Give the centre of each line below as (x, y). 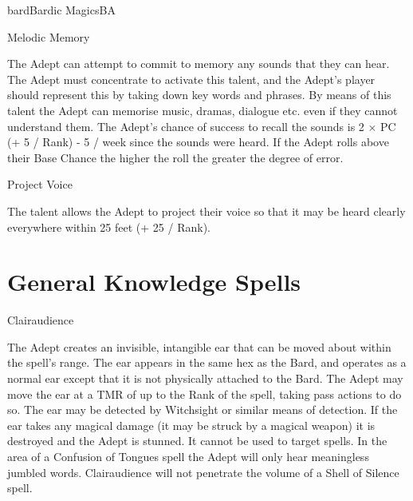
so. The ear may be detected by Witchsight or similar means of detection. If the (203, 410)
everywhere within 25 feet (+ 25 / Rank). (109, 227)
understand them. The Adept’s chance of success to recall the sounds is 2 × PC (202, 126)
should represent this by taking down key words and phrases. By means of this (199, 95)
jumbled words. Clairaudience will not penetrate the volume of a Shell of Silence (203, 472)
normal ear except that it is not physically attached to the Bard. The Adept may (205, 378)
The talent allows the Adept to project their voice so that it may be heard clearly (206, 211)
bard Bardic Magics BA (61, 10)
